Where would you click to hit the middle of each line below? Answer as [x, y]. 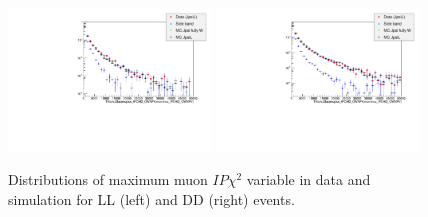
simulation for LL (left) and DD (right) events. [151, 199]
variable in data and [308, 179]
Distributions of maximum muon [108, 179]
